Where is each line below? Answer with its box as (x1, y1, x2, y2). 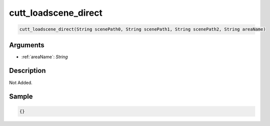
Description (9, 66, 46, 75)
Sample (9, 93, 33, 101)
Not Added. (9, 79, 33, 86)
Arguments (9, 41, 45, 49)
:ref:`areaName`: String (21, 54, 68, 60)
